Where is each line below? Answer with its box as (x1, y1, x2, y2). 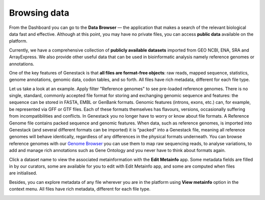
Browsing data (9, 7, 70, 18)
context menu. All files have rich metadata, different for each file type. (9, 186, 151, 192)
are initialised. (9, 170, 37, 176)
